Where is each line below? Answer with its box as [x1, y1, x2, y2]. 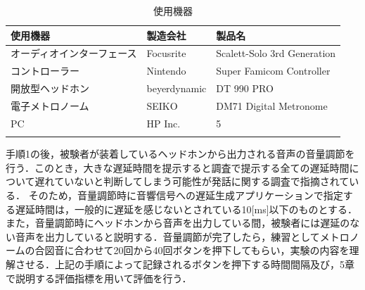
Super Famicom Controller [216, 63, 331, 78]
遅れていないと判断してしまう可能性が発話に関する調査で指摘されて [34, 174, 350, 189]
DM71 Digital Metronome [216, 98, 328, 113]
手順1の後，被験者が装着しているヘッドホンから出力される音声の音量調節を [6, 146, 355, 161]
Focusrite [146, 46, 186, 61]
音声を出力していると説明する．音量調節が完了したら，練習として [15, 229, 320, 244]
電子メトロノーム [11, 98, 89, 113]
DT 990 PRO [216, 81, 274, 96]
